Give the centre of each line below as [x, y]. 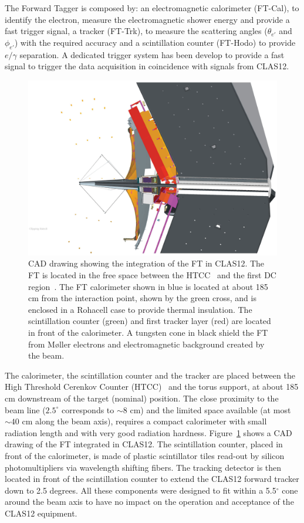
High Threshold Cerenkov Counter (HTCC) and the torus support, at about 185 [152, 387]
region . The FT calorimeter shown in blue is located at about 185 [148, 286]
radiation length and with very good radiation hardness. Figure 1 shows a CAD [148, 432]
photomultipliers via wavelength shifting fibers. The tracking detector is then [143, 467]
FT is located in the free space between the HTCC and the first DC [152, 275]
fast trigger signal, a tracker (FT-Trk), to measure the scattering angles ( [136, 31]
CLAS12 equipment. [41, 513]
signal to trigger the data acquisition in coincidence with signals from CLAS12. [147, 66]
